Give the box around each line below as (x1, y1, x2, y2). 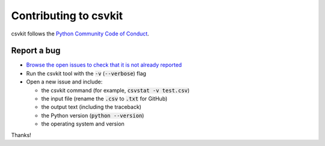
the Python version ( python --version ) (41, 112, 144, 119)
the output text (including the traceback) (41, 103, 141, 111)
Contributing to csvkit (11, 9, 123, 22)
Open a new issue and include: (26, 78, 103, 85)
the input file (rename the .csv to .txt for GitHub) (41, 95, 168, 102)
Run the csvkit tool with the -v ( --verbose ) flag (26, 70, 147, 77)
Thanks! (11, 131, 31, 138)
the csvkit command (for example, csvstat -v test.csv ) (41, 87, 190, 94)
